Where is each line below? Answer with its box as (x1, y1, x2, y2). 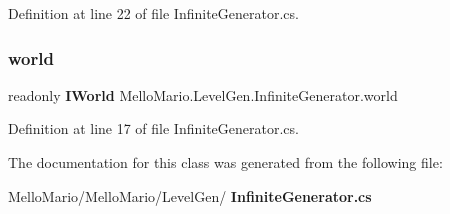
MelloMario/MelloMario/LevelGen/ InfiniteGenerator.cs (8, 185, 372, 206)
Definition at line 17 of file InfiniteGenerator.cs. (8, 118, 299, 139)
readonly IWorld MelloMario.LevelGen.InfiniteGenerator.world (8, 84, 398, 105)
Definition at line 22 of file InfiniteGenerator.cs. (8, 3, 299, 23)
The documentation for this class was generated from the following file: (8, 152, 443, 172)
